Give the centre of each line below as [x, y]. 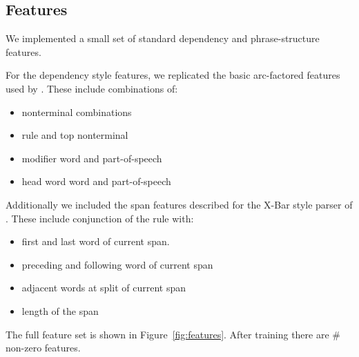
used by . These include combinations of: [92, 88]
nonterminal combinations [77, 112]
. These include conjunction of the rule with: [100, 218]
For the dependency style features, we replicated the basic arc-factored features [173, 75]
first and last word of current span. [96, 241]
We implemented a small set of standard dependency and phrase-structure [163, 38]
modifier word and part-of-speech [92, 158]
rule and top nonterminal [75, 135]
